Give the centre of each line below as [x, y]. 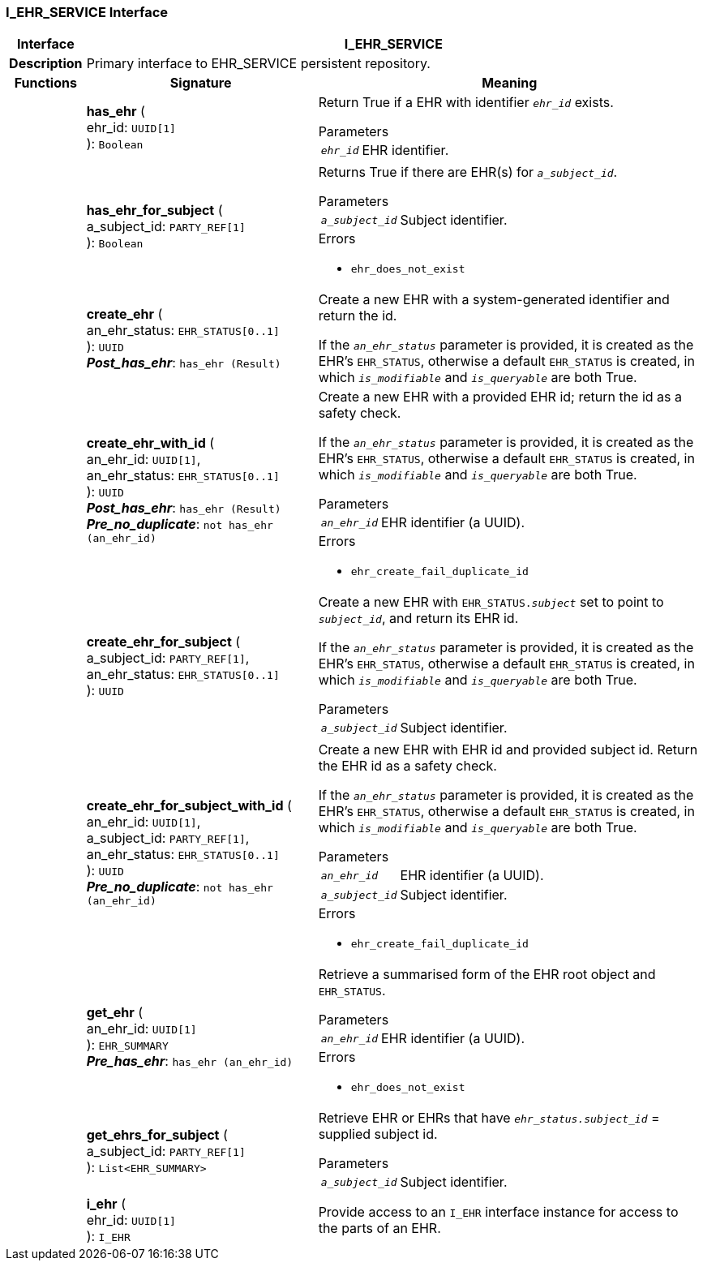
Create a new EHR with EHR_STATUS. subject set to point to [491, 602]
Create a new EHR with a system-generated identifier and [494, 300]
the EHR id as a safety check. [407, 766]
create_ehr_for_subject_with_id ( [189, 806]
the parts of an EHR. [379, 1228]
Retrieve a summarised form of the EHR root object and [487, 975]
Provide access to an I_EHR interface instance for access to [498, 1212]
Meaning [510, 83]
